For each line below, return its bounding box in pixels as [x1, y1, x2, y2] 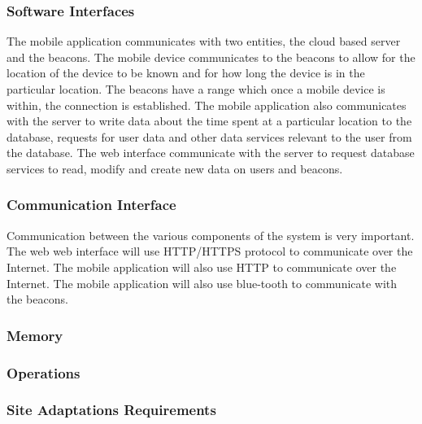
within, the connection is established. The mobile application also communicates [7, 96, 407, 113]
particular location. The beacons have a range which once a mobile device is [7, 81, 385, 97]
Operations [7, 362, 80, 382]
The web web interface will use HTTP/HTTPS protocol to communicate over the [7, 243, 413, 260]
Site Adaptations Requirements [7, 400, 216, 420]
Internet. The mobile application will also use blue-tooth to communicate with [7, 274, 398, 291]
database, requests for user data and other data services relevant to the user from [7, 128, 412, 145]
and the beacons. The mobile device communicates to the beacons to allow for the [7, 48, 415, 65]
